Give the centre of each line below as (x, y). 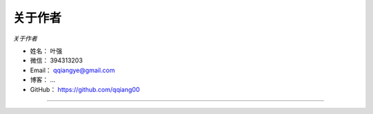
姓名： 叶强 (46, 51)
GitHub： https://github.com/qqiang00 (85, 89)
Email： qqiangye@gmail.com (73, 70)
